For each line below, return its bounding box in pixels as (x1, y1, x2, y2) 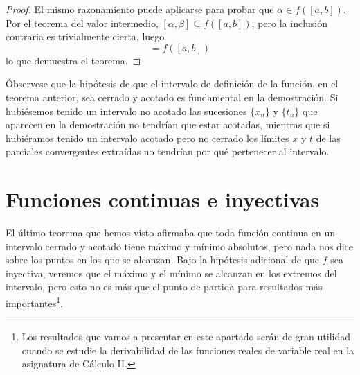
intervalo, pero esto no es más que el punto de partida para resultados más (6, 279, 323, 294)
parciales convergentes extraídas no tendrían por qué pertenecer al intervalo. (6, 144, 330, 159)
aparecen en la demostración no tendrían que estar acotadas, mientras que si (6, 117, 330, 132)
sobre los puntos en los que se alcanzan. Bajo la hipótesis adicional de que (6, 252, 320, 267)
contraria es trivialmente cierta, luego (6, 29, 165, 44)
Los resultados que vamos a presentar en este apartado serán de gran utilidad (21, 329, 351, 344)
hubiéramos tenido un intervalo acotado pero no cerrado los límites (6, 130, 289, 145)
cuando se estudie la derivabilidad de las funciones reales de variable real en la (21, 342, 354, 357)
